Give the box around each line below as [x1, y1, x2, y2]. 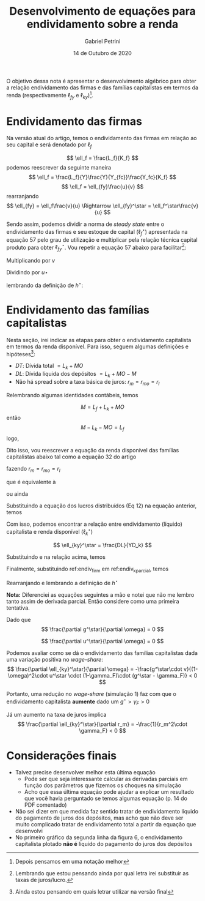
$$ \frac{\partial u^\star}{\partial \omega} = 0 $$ [41, 637, 164, 645]
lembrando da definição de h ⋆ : [6, 280, 84, 289]
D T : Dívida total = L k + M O [15, 362, 84, 371]
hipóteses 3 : [6, 349, 35, 357]
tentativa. [6, 604, 31, 611]
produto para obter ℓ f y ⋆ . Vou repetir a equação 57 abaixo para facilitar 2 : [6, 242, 187, 252]
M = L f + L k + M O [81, 403, 124, 412]
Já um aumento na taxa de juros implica [6, 711, 107, 719]
